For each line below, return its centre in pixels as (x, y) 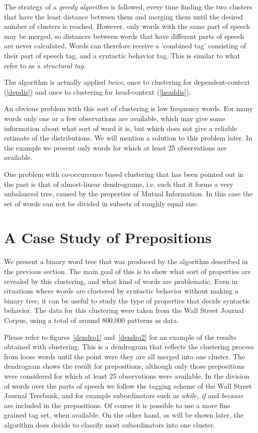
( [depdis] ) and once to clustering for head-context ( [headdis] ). (98, 91)
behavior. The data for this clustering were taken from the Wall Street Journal (124, 310)
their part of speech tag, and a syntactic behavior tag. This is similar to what (122, 55)
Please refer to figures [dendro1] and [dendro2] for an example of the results (120, 337)
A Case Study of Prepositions (108, 237)
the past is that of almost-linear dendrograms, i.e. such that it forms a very (119, 184)
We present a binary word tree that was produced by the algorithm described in (126, 261)
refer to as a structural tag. (45, 65)
